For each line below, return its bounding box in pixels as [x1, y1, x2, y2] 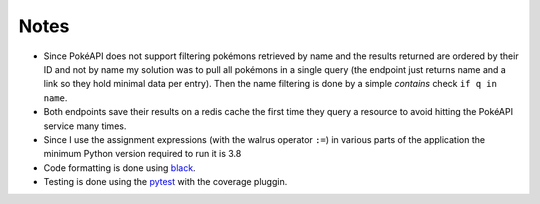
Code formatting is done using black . [43, 161, 196, 174]
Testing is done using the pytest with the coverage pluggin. [43, 176, 288, 188]
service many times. [43, 120, 127, 132]
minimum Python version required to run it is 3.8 [43, 148, 242, 160]
